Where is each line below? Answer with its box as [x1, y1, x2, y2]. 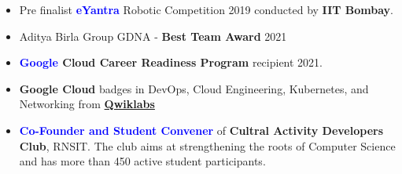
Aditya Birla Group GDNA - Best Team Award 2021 [19, 27, 287, 44]
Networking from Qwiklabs [19, 96, 155, 112]
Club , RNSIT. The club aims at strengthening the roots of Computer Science [19, 137, 396, 154]
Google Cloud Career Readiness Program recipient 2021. [19, 54, 323, 71]
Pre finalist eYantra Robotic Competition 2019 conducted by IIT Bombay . [19, 2, 394, 17]
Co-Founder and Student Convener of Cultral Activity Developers [19, 121, 384, 138]
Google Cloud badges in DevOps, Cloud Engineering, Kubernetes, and [19, 80, 369, 96]
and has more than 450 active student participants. [19, 153, 266, 169]
